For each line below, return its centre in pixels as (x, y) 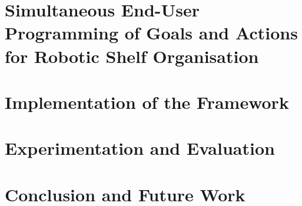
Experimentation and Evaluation (140, 148)
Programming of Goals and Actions (151, 33)
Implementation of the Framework (147, 102)
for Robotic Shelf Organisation (132, 56)
